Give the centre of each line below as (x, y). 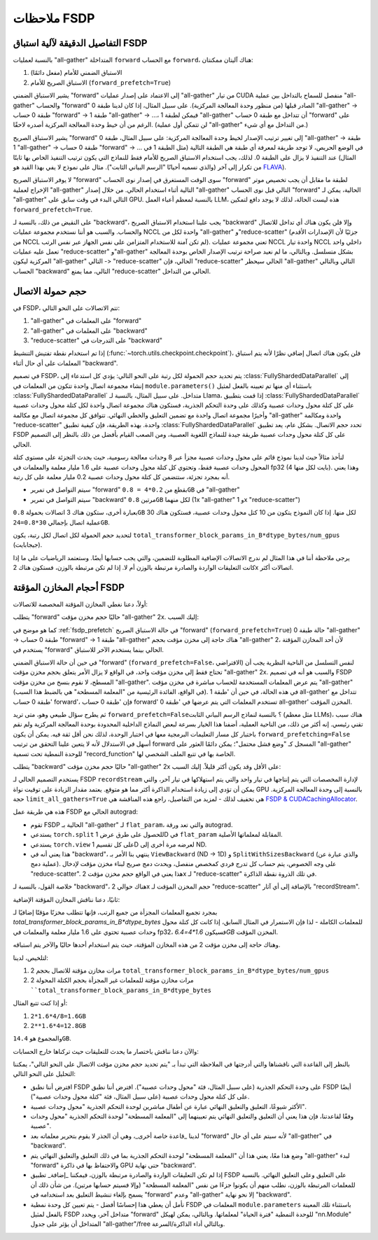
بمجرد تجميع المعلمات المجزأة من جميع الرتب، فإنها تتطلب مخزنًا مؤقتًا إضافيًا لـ (115, 912)
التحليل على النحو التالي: (44, 1074)
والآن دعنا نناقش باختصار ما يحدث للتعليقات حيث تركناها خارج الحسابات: (106, 1051)
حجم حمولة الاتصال (50, 291)
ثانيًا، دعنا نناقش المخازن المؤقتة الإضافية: (66, 899)
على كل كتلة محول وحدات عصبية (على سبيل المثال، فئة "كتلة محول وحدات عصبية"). (140, 1096)
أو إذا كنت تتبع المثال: (40, 1003)
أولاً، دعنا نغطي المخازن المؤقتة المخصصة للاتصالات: (80, 604)
